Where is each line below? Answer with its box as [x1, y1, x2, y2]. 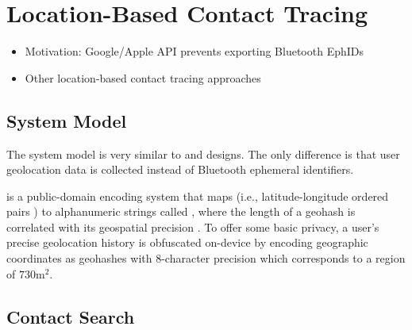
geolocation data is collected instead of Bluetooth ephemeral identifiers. [6, 161, 354, 178]
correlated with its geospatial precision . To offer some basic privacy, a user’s [6, 218, 379, 235]
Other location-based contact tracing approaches [25, 69, 261, 86]
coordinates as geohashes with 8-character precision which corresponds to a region [6, 250, 406, 267]
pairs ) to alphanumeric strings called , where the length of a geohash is [6, 203, 356, 220]
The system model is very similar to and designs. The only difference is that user [6, 145, 400, 162]
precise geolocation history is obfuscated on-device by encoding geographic [6, 234, 368, 251]
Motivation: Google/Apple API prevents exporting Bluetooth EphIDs [25, 43, 364, 59]
